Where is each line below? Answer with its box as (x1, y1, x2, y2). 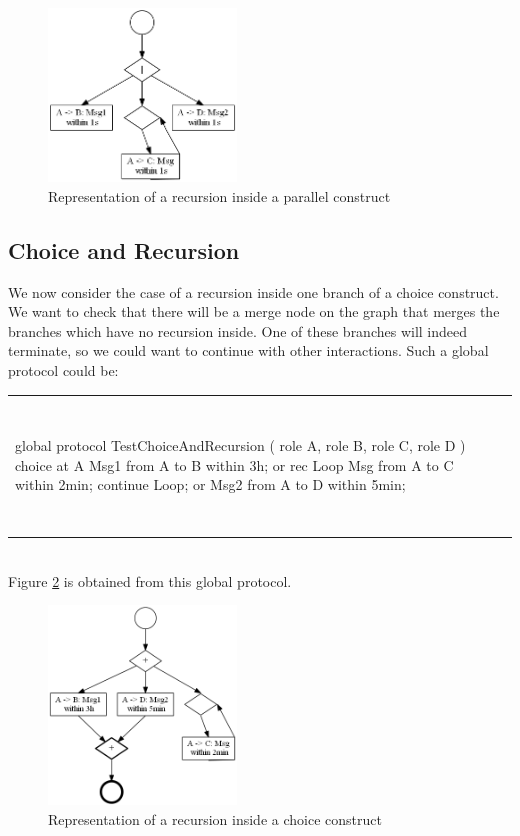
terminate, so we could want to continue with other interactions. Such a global (8, 340, 489, 361)
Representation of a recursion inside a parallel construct (48, 185, 391, 206)
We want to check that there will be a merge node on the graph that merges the (8, 301, 500, 322)
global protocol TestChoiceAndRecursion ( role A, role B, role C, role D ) (15, 435, 466, 456)
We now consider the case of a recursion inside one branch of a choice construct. (8, 281, 499, 302)
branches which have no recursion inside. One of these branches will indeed (8, 320, 468, 341)
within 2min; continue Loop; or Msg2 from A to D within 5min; (15, 474, 406, 495)
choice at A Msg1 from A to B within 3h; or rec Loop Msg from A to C (15, 454, 454, 475)
